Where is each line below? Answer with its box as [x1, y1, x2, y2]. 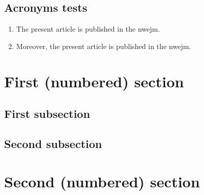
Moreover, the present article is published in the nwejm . [16, 40, 191, 51]
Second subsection [4, 135, 102, 151]
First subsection [4, 106, 90, 121]
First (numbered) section [4, 70, 184, 91]
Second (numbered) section [4, 170, 200, 191]
